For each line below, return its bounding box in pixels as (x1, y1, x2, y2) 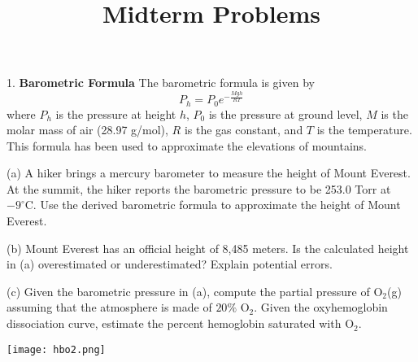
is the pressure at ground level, (208, 105, 363, 122)
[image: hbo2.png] (7, 343, 106, 355)
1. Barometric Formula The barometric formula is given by (7, 74, 315, 91)
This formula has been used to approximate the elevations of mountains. (7, 137, 368, 154)
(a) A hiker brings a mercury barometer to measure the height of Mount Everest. (7, 164, 411, 181)
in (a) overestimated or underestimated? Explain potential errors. (7, 255, 333, 273)
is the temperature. (316, 121, 412, 138)
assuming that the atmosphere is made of (7, 299, 212, 316)
